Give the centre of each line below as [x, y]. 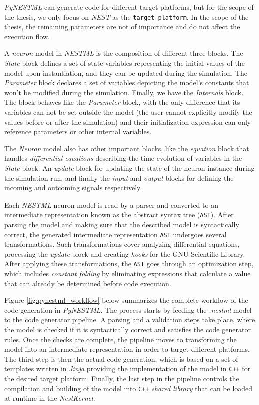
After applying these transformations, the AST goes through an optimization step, [129, 263]
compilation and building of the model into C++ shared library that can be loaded [128, 388]
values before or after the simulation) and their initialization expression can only [128, 122]
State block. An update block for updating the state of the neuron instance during [129, 168]
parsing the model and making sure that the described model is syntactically [122, 224]
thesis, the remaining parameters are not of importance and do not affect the [122, 26]
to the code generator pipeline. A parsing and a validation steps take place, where [130, 320]
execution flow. [27, 36]
